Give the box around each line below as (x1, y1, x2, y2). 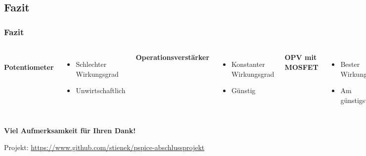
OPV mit (284, 52, 317, 62)
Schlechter (76, 59, 107, 69)
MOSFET (284, 61, 319, 72)
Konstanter (231, 59, 265, 69)
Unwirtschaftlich (76, 85, 126, 96)
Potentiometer (4, 61, 54, 72)
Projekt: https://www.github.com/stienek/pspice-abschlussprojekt (4, 142, 205, 152)
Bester (340, 59, 360, 69)
